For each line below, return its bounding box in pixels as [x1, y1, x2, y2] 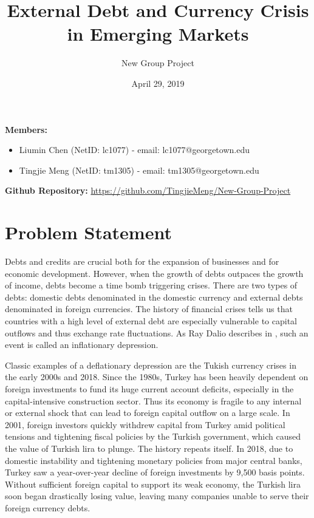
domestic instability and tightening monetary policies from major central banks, [5, 454, 302, 466]
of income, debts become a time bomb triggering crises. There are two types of [5, 279, 298, 291]
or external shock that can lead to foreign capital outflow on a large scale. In [5, 406, 290, 419]
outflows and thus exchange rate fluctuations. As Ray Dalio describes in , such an [5, 326, 309, 339]
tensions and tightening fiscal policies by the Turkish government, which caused [5, 430, 301, 443]
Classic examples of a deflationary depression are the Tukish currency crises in [5, 358, 296, 371]
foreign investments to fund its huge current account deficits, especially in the [5, 382, 294, 395]
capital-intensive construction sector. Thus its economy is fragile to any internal [5, 394, 302, 407]
